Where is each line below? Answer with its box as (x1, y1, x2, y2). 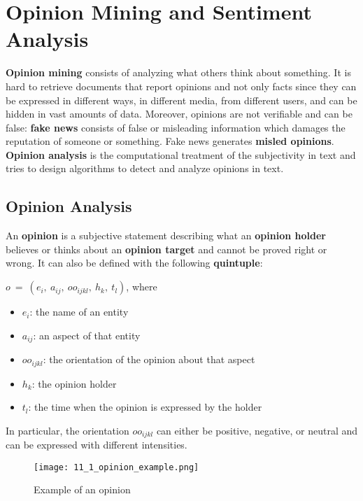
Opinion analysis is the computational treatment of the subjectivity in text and (6, 147, 356, 162)
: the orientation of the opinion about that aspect (43, 352, 255, 367)
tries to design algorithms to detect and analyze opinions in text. (6, 161, 284, 176)
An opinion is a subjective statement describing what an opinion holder (6, 228, 326, 243)
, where (126, 279, 157, 294)
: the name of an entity (29, 304, 129, 319)
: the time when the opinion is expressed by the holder (28, 400, 262, 414)
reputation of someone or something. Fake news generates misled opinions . (6, 134, 334, 148)
